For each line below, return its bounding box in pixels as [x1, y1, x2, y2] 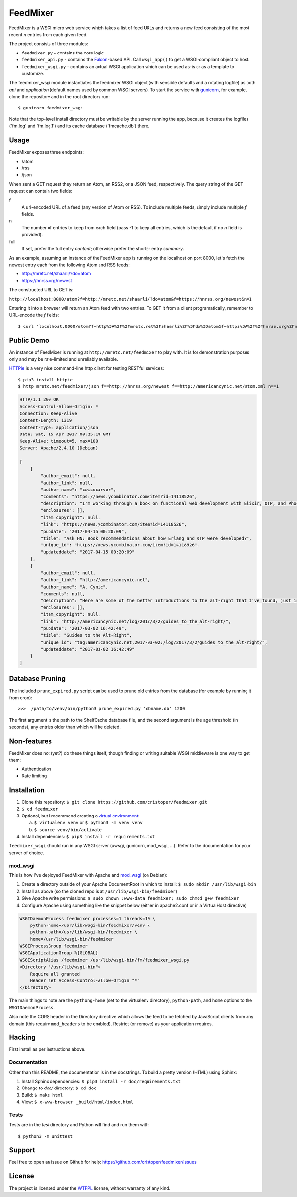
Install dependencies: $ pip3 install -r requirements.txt [21, 834, 155, 840]
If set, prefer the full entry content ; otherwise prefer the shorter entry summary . [21, 246, 184, 252]
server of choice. [9, 850, 44, 856]
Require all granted [30, 971, 80, 977]
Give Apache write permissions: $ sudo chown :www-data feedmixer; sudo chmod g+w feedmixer [21, 895, 239, 901]
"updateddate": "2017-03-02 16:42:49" [40, 647, 135, 652]
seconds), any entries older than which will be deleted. [9, 724, 121, 730]
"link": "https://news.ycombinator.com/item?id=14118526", [40, 522, 187, 527]
